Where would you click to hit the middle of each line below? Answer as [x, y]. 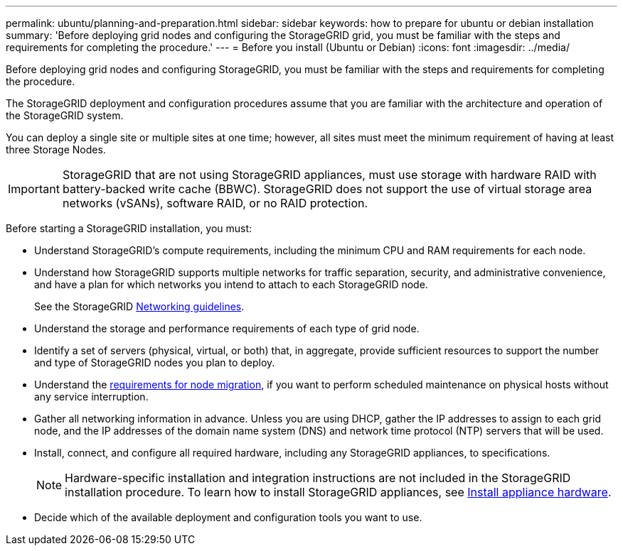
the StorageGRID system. [65, 115]
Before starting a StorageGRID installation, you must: [129, 228]
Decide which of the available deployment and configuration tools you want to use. [228, 517]
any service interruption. [91, 397]
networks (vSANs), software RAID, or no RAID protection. [215, 203]
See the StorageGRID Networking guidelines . [139, 306]
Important [34, 189]
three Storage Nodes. [56, 149]
